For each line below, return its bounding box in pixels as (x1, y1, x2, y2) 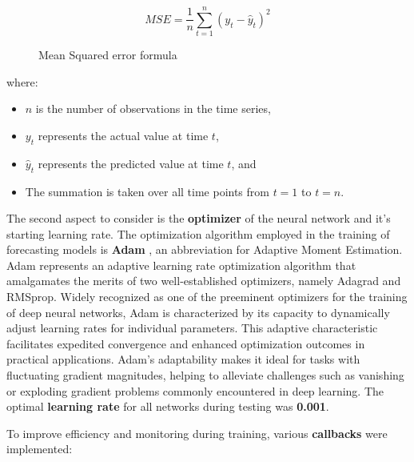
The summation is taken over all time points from (25, 183, 269, 199)
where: (6, 73, 38, 90)
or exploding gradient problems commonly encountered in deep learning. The (6, 382, 384, 399)
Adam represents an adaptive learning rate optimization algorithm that (6, 256, 356, 273)
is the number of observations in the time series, (35, 100, 271, 117)
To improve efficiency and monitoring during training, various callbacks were (6, 424, 388, 441)
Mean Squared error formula (38, 46, 177, 63)
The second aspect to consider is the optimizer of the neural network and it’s (6, 210, 391, 227)
